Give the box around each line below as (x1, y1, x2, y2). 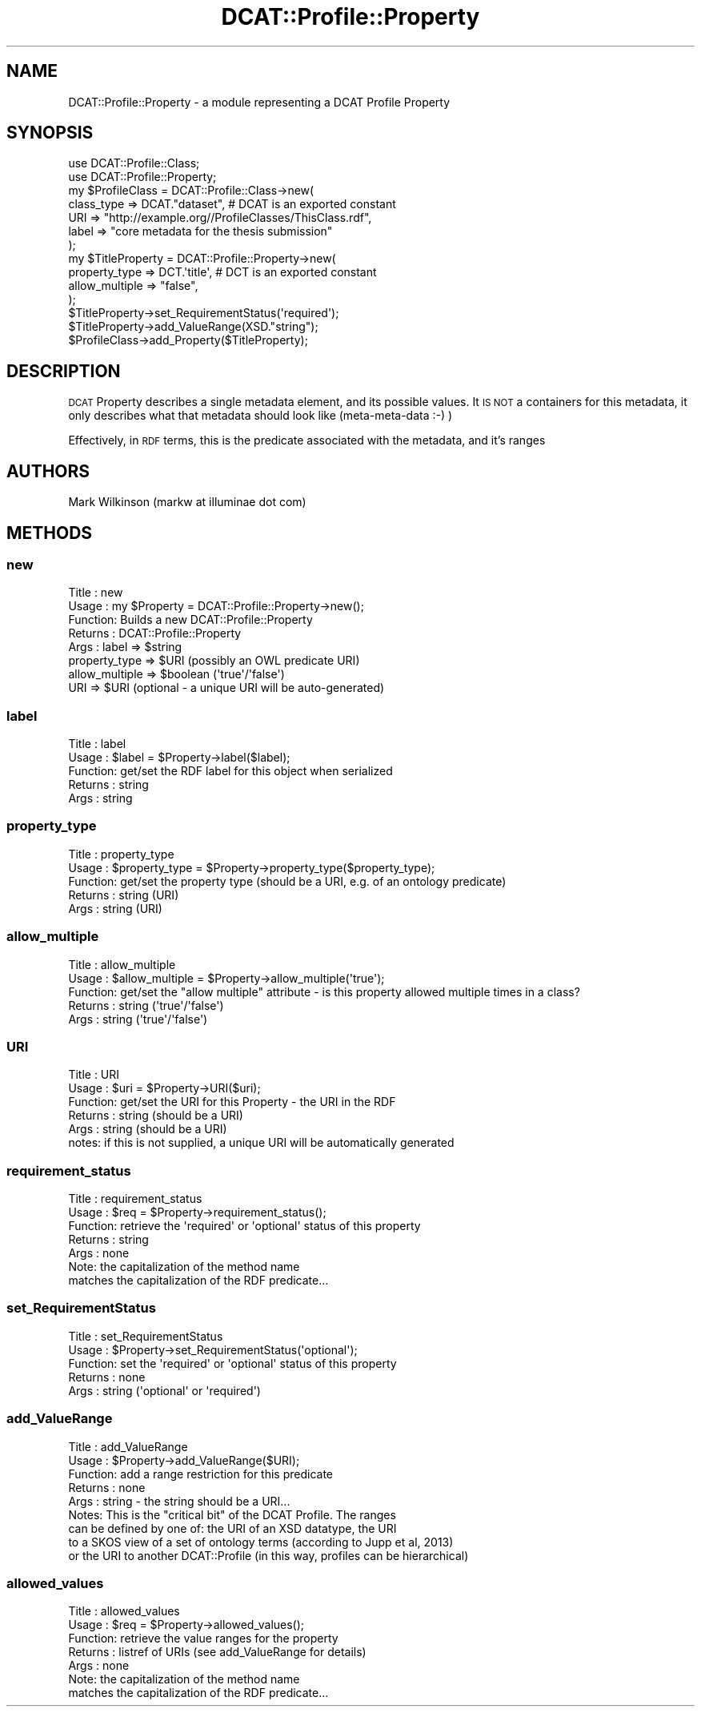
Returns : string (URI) (68, 887, 179, 902)
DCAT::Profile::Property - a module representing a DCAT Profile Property (68, 94, 451, 109)
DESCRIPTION (6, 360, 121, 381)
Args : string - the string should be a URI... (68, 1494, 290, 1508)
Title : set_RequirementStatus (68, 1329, 223, 1343)
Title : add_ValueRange (68, 1439, 188, 1454)
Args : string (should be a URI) (68, 1122, 227, 1136)
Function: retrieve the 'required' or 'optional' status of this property (68, 1219, 421, 1233)
